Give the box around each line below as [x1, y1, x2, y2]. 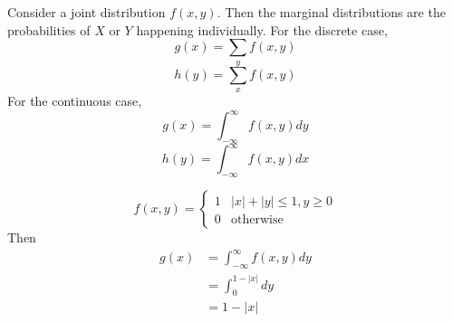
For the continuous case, [7, 90, 142, 109]
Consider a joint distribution [7, 3, 166, 21]
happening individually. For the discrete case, [136, 20, 388, 39]
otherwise [230, 213, 284, 227]
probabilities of [7, 20, 91, 39]
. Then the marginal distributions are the [217, 3, 446, 21]
